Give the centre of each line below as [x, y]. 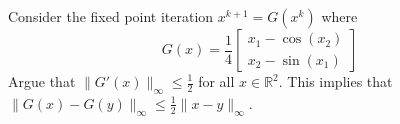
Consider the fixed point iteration [111, 16]
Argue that [42, 81]
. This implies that [335, 81]
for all [216, 81]
